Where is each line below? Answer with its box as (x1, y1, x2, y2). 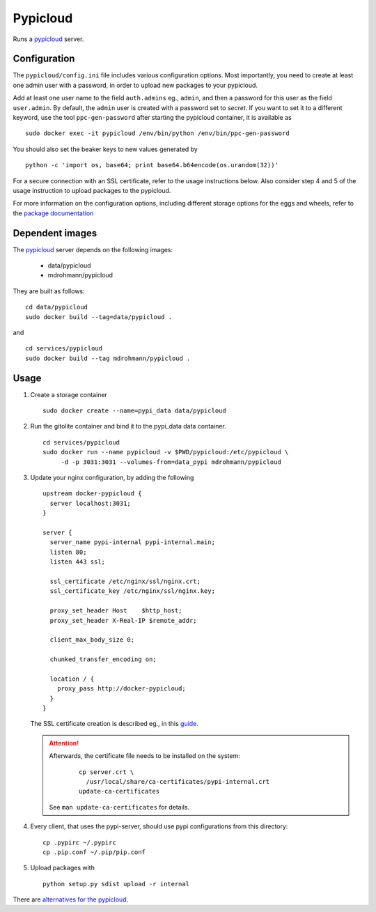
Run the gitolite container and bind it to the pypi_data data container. (30, 422, 226, 431)
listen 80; (49, 548, 87, 556)
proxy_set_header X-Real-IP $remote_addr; (49, 617, 198, 624)
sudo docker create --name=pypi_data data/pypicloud (42, 407, 226, 415)
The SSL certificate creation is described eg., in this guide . (30, 720, 198, 728)
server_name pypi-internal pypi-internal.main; (49, 539, 216, 546)
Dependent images (13, 227, 97, 239)
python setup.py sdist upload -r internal (42, 880, 190, 888)
